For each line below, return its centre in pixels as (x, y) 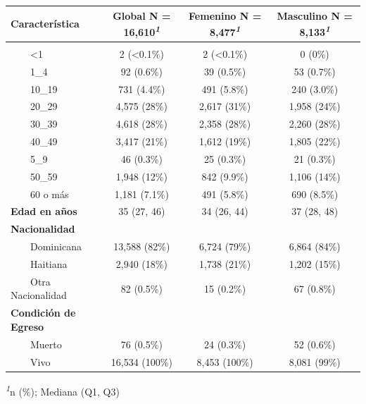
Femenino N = (225, 15)
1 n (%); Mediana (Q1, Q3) (63, 390)
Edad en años (44, 211)
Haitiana (49, 263)
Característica (45, 24)
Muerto (46, 344)
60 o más (49, 194)
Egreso (27, 326)
